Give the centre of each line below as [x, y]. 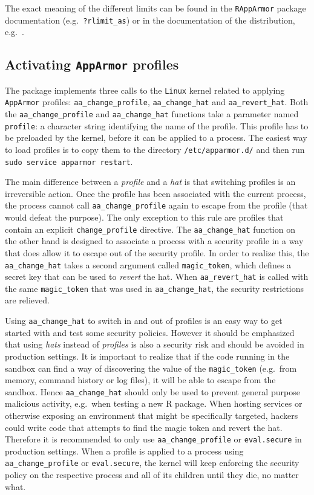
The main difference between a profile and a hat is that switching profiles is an [150, 182]
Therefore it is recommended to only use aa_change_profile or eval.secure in [153, 439]
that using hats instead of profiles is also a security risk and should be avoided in [155, 344]
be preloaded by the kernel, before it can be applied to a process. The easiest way [156, 137]
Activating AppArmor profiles [92, 64]
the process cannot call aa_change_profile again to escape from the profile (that [156, 205]
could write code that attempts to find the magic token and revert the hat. [144, 427]
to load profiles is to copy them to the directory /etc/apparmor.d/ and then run [155, 149]
